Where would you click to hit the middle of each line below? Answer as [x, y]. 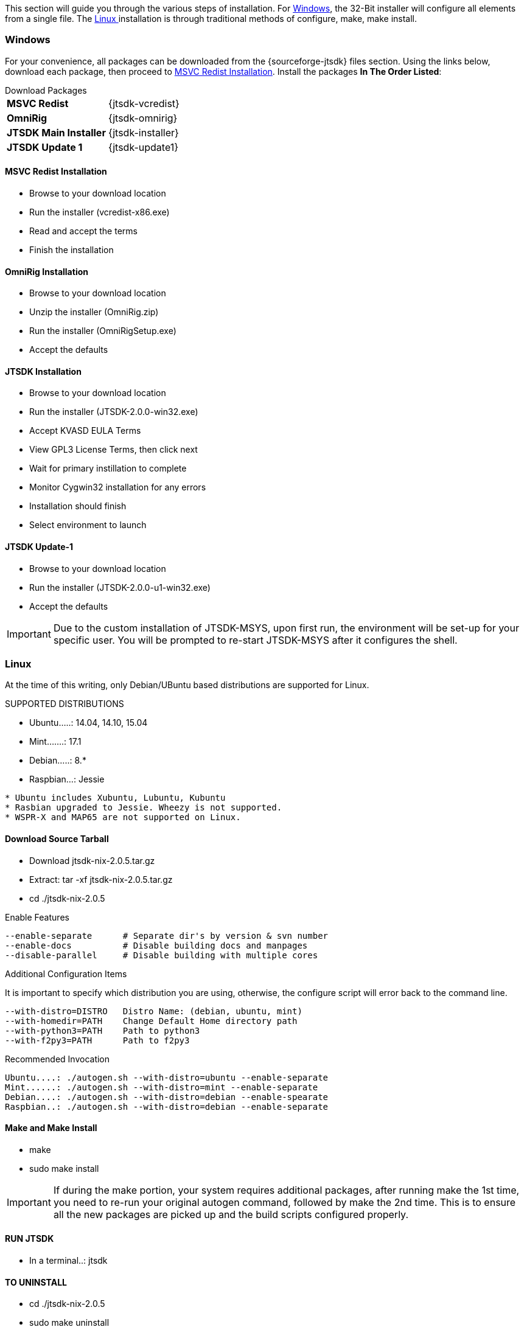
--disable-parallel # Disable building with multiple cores [162, 955]
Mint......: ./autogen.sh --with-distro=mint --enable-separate [162, 1087]
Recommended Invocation [58, 1059]
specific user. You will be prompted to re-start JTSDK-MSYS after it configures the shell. [255, 640]
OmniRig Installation [47, 271]
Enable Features [37, 917]
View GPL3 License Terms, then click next [114, 450]
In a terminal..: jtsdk [68, 1261]
